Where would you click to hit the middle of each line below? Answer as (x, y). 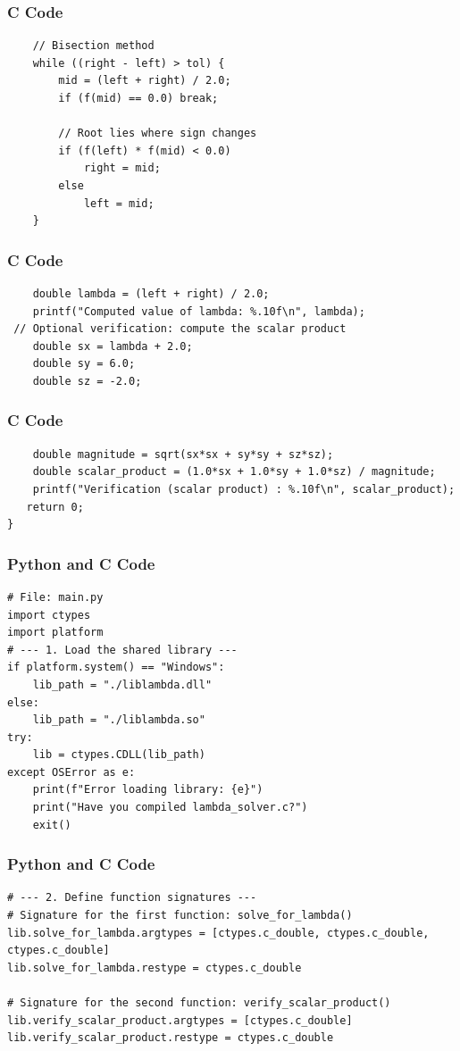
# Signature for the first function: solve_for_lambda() (180, 916)
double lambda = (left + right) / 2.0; (151, 293)
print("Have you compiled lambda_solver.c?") (170, 808)
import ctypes (49, 615)
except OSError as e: (71, 772)
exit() (52, 825)
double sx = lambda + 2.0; (113, 346)
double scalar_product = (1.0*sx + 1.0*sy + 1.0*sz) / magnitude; (234, 472)
